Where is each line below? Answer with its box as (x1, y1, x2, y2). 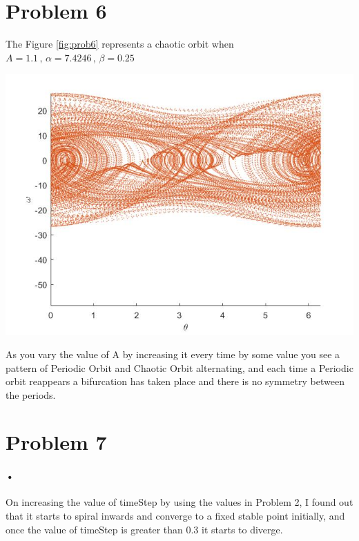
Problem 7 (6, 428, 107, 456)
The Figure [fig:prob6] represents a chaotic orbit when (6, 37, 234, 51)
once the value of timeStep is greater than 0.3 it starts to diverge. (6, 522, 283, 536)
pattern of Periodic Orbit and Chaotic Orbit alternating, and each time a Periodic (6, 360, 353, 375)
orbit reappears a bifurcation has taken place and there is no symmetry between (6, 374, 345, 388)
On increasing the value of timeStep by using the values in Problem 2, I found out (6, 495, 353, 509)
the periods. (6, 387, 56, 402)
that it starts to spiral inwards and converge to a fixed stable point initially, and (6, 509, 345, 523)
